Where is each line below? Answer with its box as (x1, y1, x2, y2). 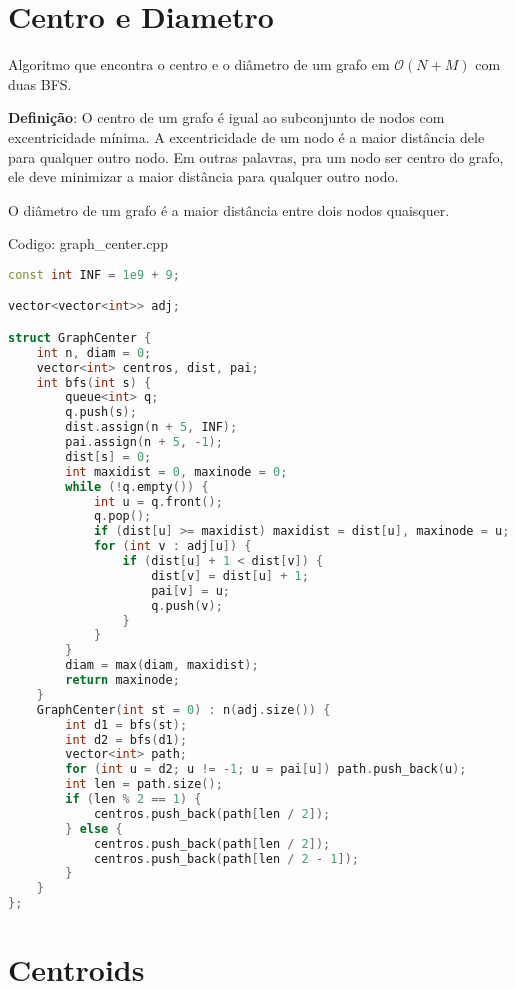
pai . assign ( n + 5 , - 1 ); (65, 435, 223, 450)
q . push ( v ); (151, 598, 223, 613)
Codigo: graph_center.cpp (8, 233, 168, 254)
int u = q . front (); (93, 494, 223, 509)
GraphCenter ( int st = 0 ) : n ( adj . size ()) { (36, 702, 331, 717)
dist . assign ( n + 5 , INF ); (65, 420, 238, 435)
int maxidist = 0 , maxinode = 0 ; (65, 464, 288, 479)
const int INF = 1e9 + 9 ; (8, 267, 180, 282)
